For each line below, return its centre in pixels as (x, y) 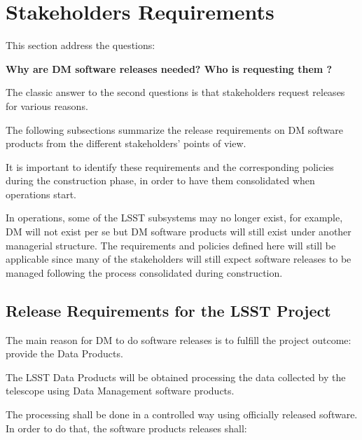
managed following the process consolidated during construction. (144, 272)
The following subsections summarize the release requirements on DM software (174, 129)
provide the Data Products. (64, 353)
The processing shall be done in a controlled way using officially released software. (182, 414)
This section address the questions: (81, 45)
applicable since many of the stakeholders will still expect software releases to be (179, 259)
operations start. (41, 194)
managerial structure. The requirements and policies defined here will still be (171, 245)
